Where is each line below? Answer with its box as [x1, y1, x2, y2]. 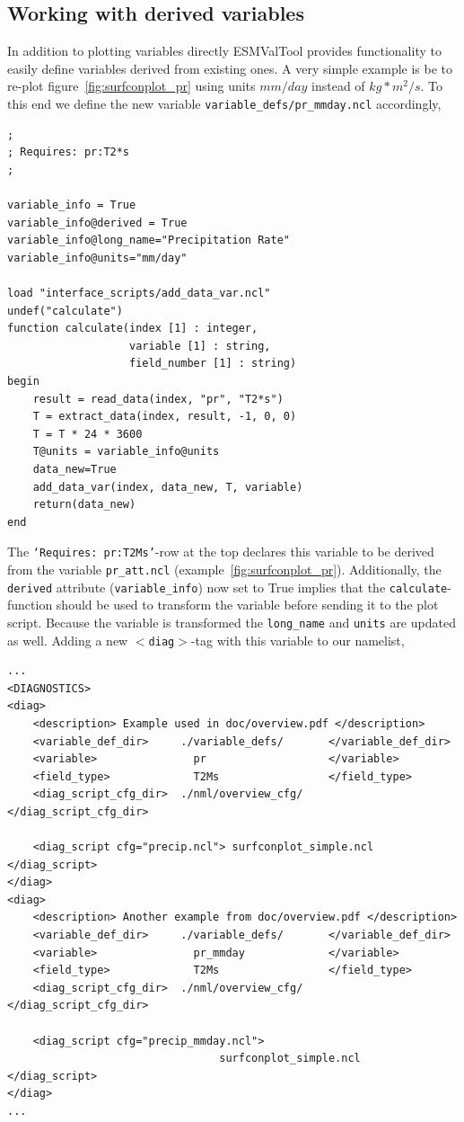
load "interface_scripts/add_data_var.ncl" [7, 286, 271, 299]
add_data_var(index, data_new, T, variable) [32, 480, 303, 494]
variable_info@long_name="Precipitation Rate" [7, 234, 290, 247]
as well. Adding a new [7, 630, 128, 649]
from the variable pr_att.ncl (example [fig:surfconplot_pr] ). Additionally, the [7, 559, 442, 578]
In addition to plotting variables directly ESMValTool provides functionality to [7, 41, 442, 60]
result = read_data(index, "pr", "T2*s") [32, 392, 284, 405]
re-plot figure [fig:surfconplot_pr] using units [7, 76, 256, 95]
